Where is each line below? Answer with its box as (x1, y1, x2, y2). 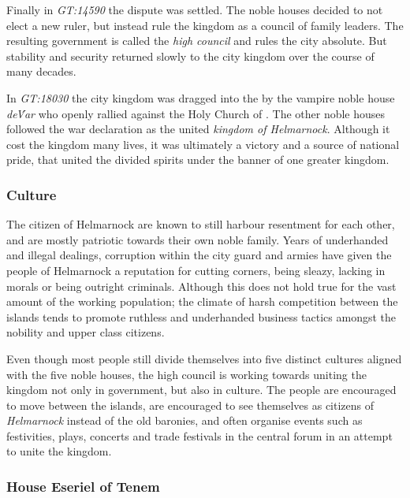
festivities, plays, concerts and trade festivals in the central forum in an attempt (6, 427, 393, 444)
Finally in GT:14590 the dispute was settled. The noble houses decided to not (6, 2, 383, 17)
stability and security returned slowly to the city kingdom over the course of (6, 47, 375, 64)
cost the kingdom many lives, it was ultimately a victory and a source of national (6, 136, 400, 152)
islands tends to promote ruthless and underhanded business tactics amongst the (6, 308, 397, 325)
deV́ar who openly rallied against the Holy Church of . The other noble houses (6, 105, 386, 121)
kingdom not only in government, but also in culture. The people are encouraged (6, 381, 397, 398)
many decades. (6, 63, 76, 80)
